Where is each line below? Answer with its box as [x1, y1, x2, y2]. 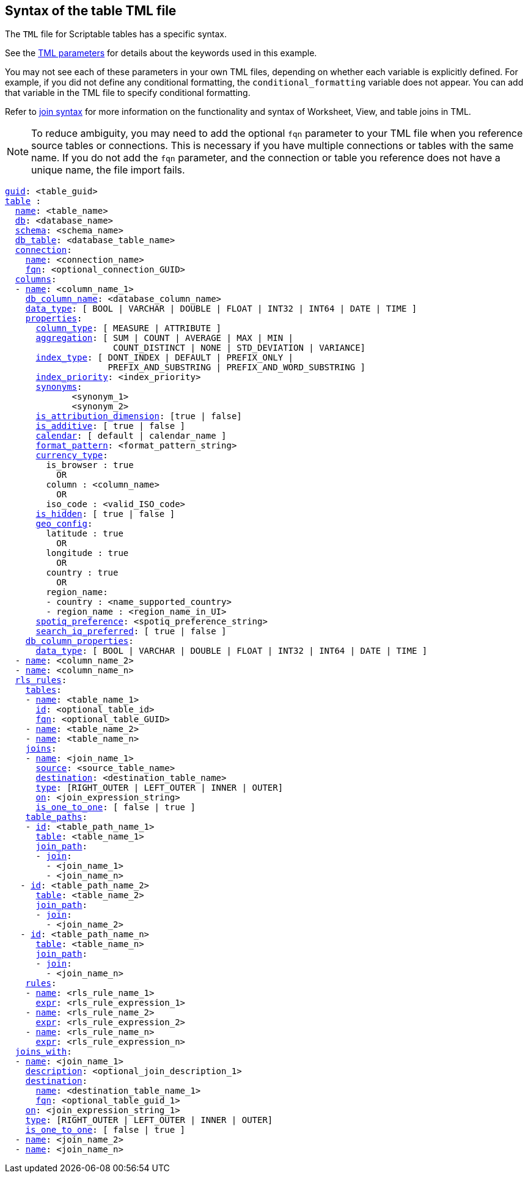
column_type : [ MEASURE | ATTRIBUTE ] [35, 323, 222, 334]
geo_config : [35, 519, 93, 529]
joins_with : [15, 1047, 72, 1057]
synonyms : [35, 382, 82, 392]
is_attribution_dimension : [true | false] [35, 411, 242, 422]
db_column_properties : [25, 636, 134, 646]
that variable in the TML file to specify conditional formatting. [5, 87, 251, 98]
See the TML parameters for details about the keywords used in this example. [5, 48, 317, 59]
